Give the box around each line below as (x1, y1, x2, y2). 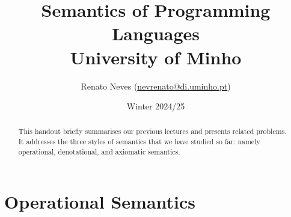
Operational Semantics (4, 189, 195, 214)
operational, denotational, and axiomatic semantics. (18, 146, 180, 156)
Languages (111, 21, 200, 46)
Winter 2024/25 (126, 100, 185, 112)
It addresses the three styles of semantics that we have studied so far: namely (18, 136, 260, 147)
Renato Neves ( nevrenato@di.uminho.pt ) (81, 79, 231, 92)
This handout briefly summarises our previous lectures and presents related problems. (18, 126, 287, 136)
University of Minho (70, 44, 242, 69)
